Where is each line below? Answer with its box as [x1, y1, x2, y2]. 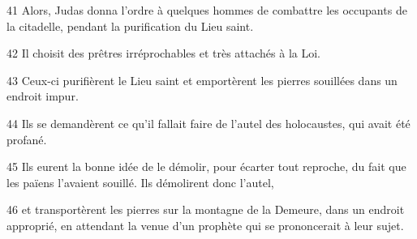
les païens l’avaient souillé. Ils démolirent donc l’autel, [6, 173, 274, 190]
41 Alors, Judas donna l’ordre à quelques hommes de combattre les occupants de [6, 2, 407, 18]
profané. [6, 130, 47, 147]
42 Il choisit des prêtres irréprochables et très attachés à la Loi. [6, 45, 321, 62]
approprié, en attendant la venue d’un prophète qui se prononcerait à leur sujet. [6, 216, 404, 233]
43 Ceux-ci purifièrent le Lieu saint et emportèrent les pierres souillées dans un [6, 71, 398, 88]
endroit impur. [6, 87, 79, 105]
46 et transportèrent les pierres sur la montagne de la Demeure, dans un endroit [6, 201, 405, 218]
